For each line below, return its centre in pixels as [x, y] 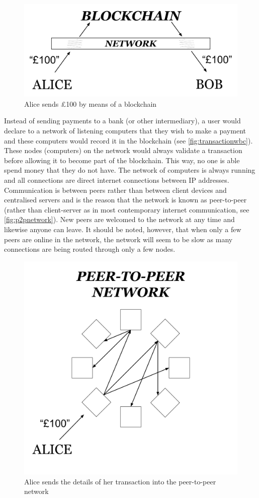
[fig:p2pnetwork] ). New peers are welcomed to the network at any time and [119, 219]
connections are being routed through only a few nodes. [90, 249]
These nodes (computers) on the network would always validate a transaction [123, 150]
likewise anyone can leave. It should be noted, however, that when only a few [123, 229]
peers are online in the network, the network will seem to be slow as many [118, 239]
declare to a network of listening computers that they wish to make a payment [125, 131]
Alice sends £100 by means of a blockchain [91, 103]
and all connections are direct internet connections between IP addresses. [117, 180]
